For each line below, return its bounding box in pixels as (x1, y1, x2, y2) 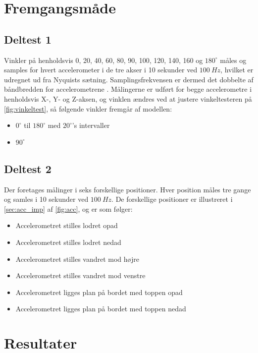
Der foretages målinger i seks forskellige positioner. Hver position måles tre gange (4, 184, 251, 194)
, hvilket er (220, 64, 254, 75)
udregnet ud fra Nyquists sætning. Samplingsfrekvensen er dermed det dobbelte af (4, 74, 254, 84)
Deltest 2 (4, 161, 52, 176)
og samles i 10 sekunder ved (4, 194, 89, 204)
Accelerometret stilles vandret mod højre (15, 253, 139, 264)
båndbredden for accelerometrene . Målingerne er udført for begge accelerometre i (4, 84, 252, 94)
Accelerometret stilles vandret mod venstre (15, 270, 146, 281)
